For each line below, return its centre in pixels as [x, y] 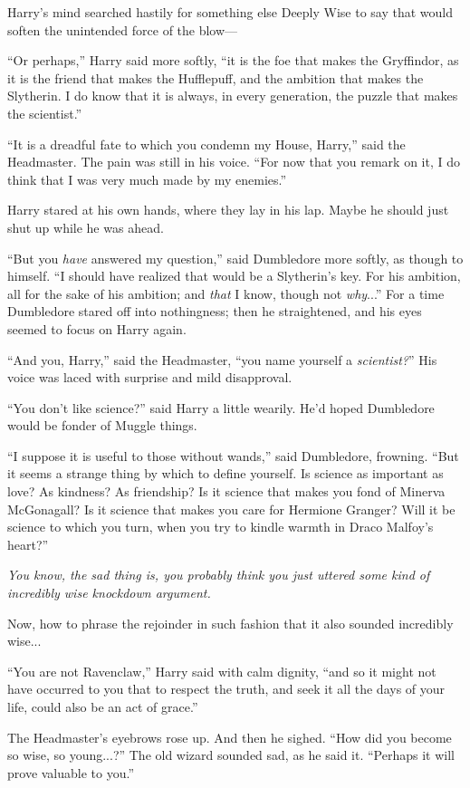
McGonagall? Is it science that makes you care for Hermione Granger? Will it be [231, 509]
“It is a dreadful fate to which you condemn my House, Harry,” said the [206, 144]
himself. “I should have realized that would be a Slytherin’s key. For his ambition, [234, 276]
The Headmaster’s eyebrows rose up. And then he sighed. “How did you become [230, 737]
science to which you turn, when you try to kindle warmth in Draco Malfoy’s [221, 527]
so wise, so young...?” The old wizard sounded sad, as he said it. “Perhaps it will [231, 755]
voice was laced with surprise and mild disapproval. [150, 377]
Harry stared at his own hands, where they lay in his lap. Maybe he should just [228, 210]
